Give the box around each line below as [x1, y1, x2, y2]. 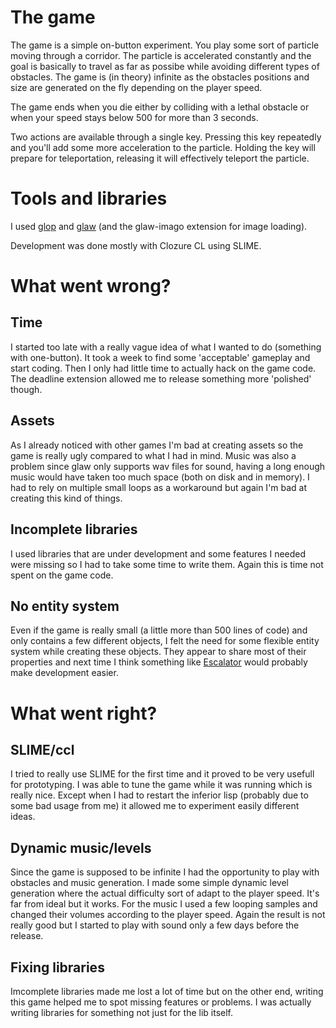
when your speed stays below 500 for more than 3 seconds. [10, 111, 259, 123]
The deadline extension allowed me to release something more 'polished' [10, 372, 312, 385]
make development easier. [10, 667, 119, 679]
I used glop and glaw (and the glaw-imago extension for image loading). [10, 220, 308, 232]
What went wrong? [10, 275, 172, 298]
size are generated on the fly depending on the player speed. [10, 81, 263, 93]
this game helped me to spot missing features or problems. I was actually [10, 996, 312, 1008]
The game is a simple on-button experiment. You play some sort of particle [10, 39, 320, 51]
